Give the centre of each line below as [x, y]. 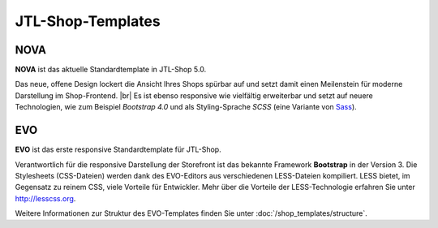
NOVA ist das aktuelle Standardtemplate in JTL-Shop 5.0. [111, 70]
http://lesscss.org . [45, 198]
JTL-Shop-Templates [88, 21]
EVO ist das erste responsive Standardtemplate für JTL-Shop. [118, 149]
